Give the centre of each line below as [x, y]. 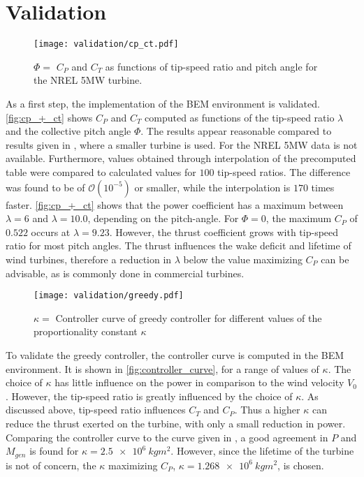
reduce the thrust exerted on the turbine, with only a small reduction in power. [176, 423]
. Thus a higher [267, 410]
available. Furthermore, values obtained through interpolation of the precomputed [181, 158]
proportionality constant [86, 331]
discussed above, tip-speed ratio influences [96, 410]
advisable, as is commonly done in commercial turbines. [125, 273]
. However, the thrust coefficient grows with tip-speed [224, 232]
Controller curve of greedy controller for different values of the [189, 317]
